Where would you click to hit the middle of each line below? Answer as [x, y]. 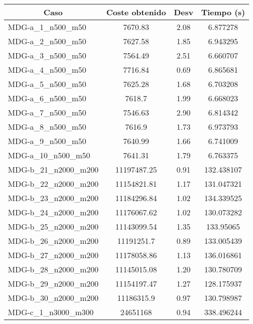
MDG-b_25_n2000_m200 [53, 226]
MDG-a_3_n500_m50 [47, 55]
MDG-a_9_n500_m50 [47, 141]
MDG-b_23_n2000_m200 [53, 198]
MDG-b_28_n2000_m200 [53, 269]
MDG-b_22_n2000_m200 [53, 184]
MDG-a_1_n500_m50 [47, 27]
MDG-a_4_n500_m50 [47, 70]
